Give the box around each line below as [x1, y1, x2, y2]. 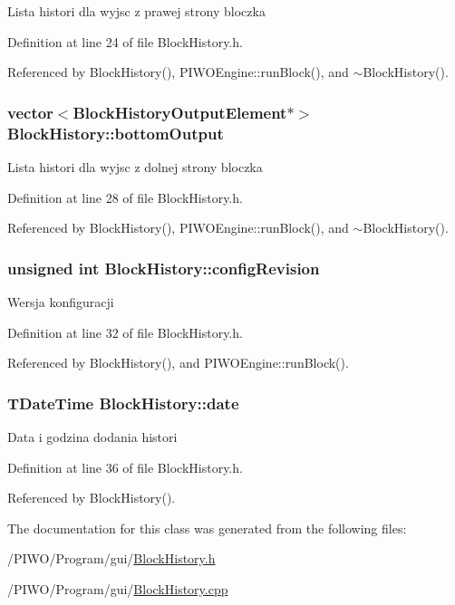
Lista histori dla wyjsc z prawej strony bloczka [7, 2, 266, 20]
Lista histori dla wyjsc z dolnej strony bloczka [7, 157, 263, 176]
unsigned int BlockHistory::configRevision [7, 256, 320, 279]
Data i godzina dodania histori [7, 427, 178, 446]
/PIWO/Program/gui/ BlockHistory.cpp [7, 579, 228, 598]
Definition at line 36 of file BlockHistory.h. [7, 457, 243, 476]
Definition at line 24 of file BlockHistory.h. [7, 32, 243, 51]
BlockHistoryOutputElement [73, 101, 287, 123]
